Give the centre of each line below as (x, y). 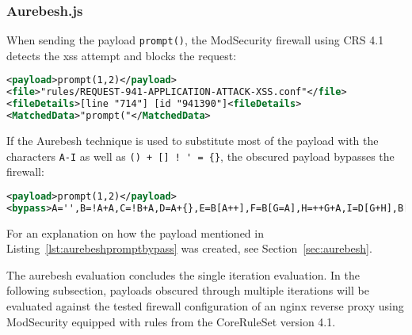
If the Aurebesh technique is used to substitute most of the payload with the (193, 140)
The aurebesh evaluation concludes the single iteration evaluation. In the (183, 274)
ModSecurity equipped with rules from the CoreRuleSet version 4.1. (171, 321)
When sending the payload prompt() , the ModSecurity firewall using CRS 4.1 (195, 40)
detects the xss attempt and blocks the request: (122, 55)
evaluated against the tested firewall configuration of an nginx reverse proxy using (205, 305)
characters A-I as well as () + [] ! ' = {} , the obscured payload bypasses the (200, 156)
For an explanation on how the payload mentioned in (135, 232)
